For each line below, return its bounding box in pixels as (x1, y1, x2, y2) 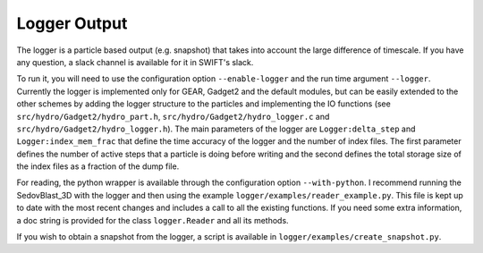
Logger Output (16, 13, 128, 33)
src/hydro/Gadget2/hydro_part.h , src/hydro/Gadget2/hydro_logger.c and (16, 111, 330, 122)
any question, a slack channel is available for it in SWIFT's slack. (16, 56, 254, 67)
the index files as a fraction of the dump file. (16, 161, 180, 172)
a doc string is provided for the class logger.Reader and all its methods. (16, 215, 290, 225)
